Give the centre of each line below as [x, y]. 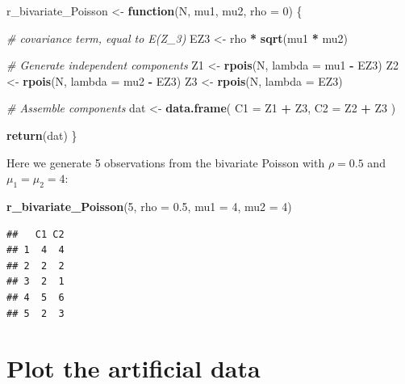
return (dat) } [42, 135]
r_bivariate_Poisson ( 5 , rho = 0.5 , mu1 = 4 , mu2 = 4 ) [149, 206]
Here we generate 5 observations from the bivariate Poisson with [166, 162]
